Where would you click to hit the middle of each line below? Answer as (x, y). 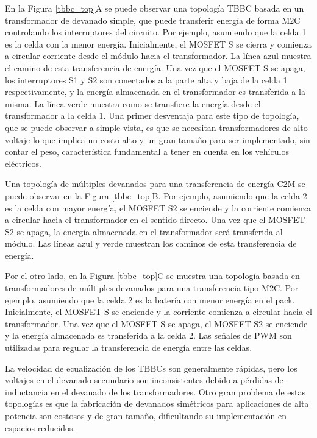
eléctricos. (23, 163)
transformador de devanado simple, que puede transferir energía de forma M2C (153, 20)
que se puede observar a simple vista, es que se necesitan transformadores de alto (156, 127)
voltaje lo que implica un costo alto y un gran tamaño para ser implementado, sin (158, 139)
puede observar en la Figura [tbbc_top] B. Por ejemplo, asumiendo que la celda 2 (156, 195)
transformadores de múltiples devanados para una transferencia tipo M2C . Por (152, 288)
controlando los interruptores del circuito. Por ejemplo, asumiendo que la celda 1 (156, 32)
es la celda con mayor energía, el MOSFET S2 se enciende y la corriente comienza (158, 207)
